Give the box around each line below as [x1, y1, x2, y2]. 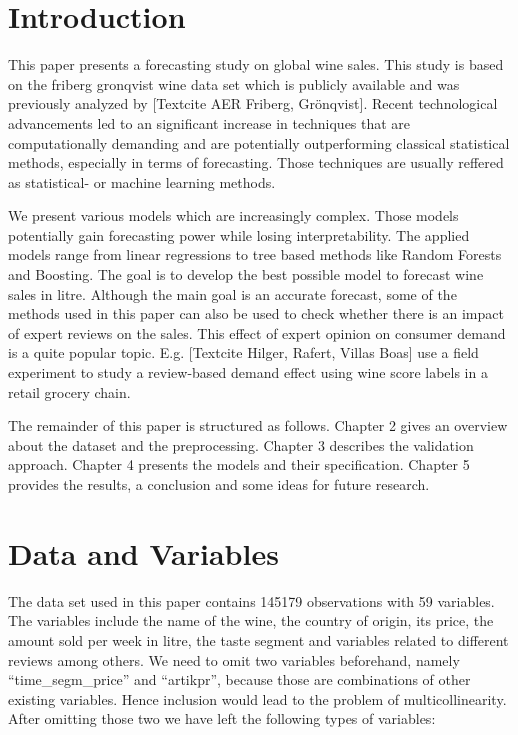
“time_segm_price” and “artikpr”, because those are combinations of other [8, 669, 471, 690]
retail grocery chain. [8, 381, 131, 402]
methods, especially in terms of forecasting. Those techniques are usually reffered [8, 152, 504, 173]
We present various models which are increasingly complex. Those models [8, 205, 459, 226]
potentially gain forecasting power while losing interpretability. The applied [8, 224, 470, 245]
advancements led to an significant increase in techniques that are [8, 112, 411, 133]
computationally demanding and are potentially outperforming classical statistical [8, 132, 510, 153]
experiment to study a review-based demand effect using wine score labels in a [8, 362, 488, 383]
